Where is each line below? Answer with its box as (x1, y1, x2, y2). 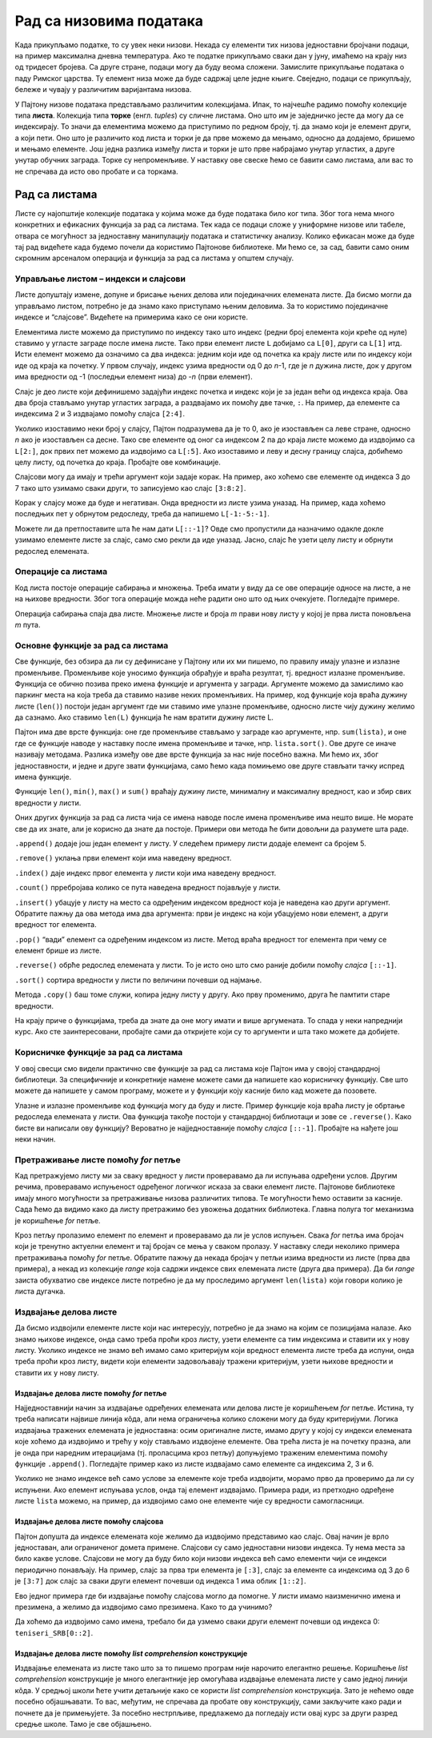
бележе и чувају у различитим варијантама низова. (14, 85, 192, 94)
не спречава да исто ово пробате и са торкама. (14, 167, 179, 176)
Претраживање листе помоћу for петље (14, 1154, 181, 1165)
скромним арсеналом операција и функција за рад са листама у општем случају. (14, 253, 294, 263)
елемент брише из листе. (14, 945, 102, 956)
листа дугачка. (14, 1286, 66, 1296)
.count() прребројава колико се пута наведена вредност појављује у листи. (14, 883, 282, 893)
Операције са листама (14, 566, 108, 577)
